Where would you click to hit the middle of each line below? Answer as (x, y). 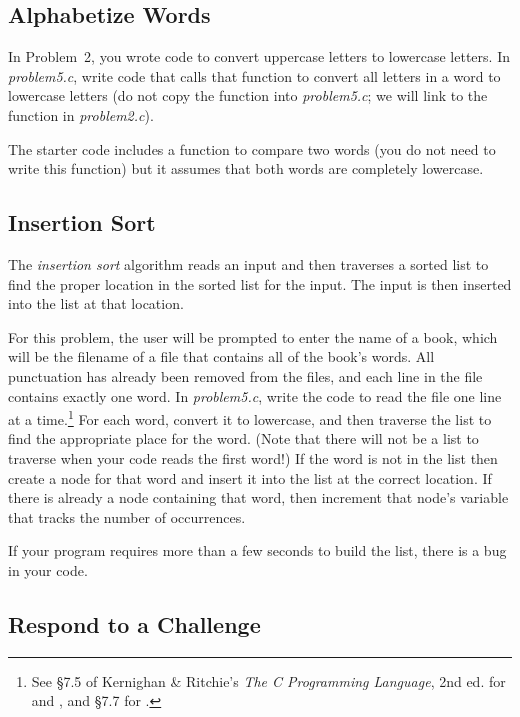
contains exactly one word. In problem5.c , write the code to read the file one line (255, 395)
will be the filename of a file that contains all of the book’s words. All (221, 356)
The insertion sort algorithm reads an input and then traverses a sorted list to (248, 263)
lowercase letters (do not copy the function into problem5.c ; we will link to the (248, 95)
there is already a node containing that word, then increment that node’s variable (258, 497)
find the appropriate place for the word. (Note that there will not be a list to (243, 438)
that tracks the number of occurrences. (127, 516)
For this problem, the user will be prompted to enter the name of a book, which (253, 336)
